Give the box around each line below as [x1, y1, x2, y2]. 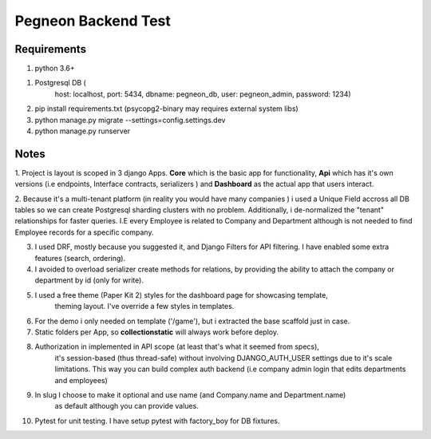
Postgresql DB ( [34, 78, 87, 88]
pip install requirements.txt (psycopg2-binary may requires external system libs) [34, 104, 299, 113]
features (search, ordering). [34, 253, 126, 263]
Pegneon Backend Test [14, 12, 172, 30]
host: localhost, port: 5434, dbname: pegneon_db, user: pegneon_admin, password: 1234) [54, 89, 351, 99]
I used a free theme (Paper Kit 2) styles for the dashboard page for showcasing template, [34, 290, 329, 299]
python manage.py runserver [34, 126, 131, 136]
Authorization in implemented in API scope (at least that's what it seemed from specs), [34, 342, 319, 351]
